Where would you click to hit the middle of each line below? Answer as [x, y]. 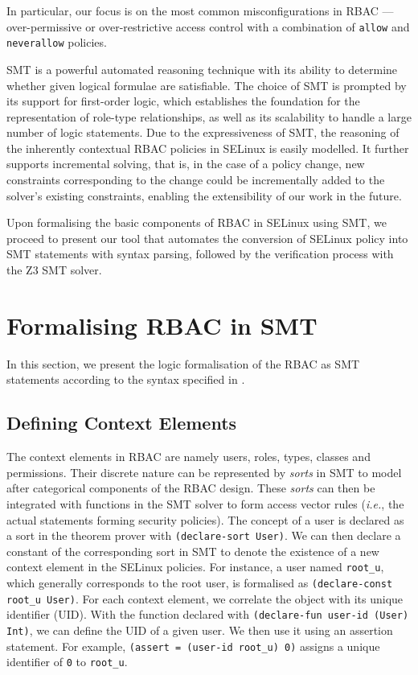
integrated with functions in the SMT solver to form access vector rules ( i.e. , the [205, 503]
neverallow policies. [57, 42]
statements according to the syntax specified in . [126, 379]
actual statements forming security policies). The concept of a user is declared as [205, 519]
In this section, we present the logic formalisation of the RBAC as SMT [183, 363]
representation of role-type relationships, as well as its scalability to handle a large [209, 116]
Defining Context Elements [122, 423]
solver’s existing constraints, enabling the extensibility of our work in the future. [204, 195]
